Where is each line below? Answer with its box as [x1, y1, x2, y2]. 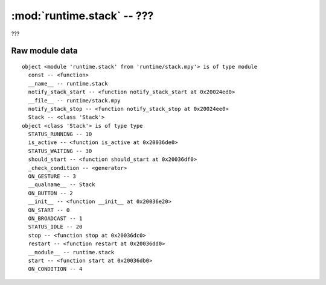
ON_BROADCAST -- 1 [28, 215, 83, 222]
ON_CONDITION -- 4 [28, 266, 83, 272]
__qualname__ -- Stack [28, 181, 95, 188]
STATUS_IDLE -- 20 [28, 224, 83, 230]
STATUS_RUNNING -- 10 [28, 131, 92, 138]
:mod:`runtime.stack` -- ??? [11, 9, 154, 22]
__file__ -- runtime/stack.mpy [28, 97, 121, 104]
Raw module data [11, 46, 78, 56]
